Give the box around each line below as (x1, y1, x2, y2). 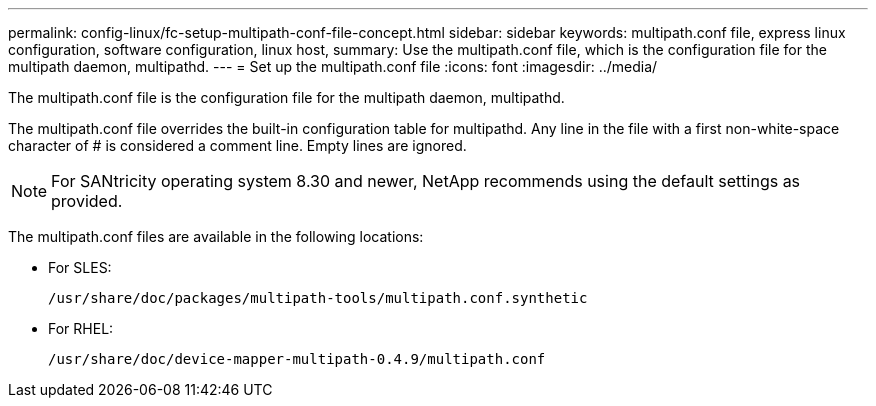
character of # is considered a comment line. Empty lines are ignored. (8, 137, 467, 154)
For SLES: (48, 259, 112, 276)
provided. (51, 191, 123, 211)
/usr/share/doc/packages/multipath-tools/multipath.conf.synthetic (48, 290, 588, 306)
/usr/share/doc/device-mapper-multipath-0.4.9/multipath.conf (48, 351, 546, 367)
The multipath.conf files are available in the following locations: (8, 228, 424, 245)
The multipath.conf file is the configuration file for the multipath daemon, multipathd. (8, 89, 565, 106)
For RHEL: (48, 320, 114, 337)
